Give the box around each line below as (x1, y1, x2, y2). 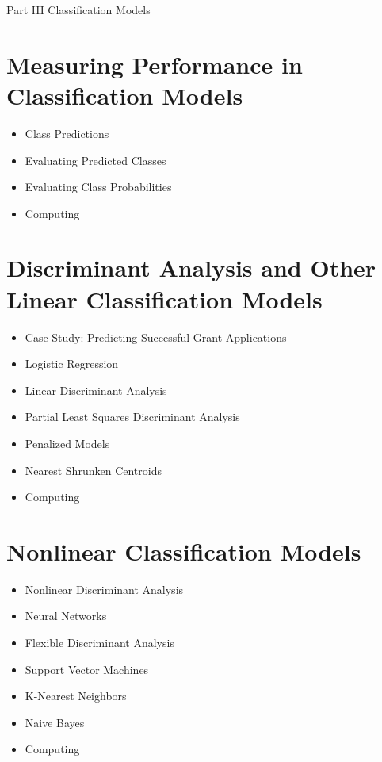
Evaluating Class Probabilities (25, 178, 172, 195)
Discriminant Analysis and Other (6, 251, 376, 284)
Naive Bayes (25, 714, 85, 730)
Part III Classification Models (6, 2, 151, 17)
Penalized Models (25, 435, 110, 451)
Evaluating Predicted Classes (25, 151, 166, 168)
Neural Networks (25, 607, 107, 624)
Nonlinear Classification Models (6, 534, 361, 567)
